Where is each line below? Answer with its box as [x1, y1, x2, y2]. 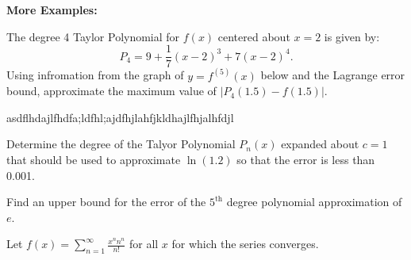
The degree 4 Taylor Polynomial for [6, 28, 180, 44]
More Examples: [6, 2, 98, 17]
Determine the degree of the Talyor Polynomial [6, 136, 236, 152]
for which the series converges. [171, 235, 319, 252]
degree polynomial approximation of [226, 193, 402, 210]
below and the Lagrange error [260, 67, 405, 83]
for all [129, 235, 159, 252]
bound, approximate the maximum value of [6, 82, 217, 99]
